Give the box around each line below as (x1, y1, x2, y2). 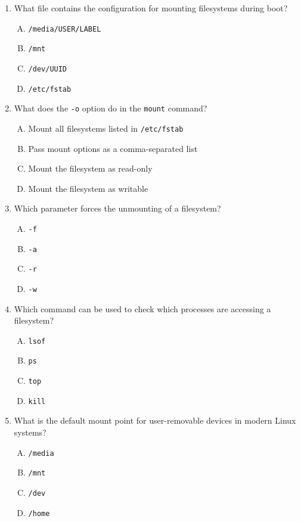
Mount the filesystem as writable (28, 182, 148, 194)
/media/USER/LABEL (28, 24, 101, 33)
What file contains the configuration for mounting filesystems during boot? (14, 2, 288, 14)
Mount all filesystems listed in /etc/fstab (28, 122, 184, 134)
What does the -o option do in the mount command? (14, 102, 207, 114)
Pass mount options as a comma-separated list (28, 142, 198, 154)
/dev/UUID (28, 64, 67, 73)
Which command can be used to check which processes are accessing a (14, 302, 271, 315)
